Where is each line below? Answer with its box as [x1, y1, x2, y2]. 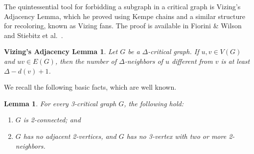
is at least [221, 56, 250, 66]
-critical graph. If [148, 46, 199, 57]
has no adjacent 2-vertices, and [23, 131, 116, 141]
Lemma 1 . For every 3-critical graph [4, 98, 116, 108]
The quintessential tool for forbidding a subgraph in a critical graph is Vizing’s [4, 1, 241, 11]
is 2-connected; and [23, 115, 81, 125]
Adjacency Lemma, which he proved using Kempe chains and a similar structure [4, 11, 245, 21]
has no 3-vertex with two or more [126, 131, 227, 141]
